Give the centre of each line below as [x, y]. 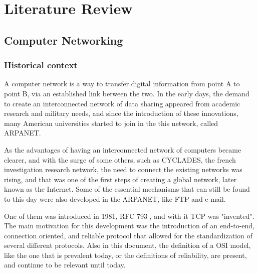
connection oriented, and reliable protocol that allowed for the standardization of [128, 235]
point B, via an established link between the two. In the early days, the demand [127, 93]
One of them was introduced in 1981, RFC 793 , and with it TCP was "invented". [129, 216]
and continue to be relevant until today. [65, 265]
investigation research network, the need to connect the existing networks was [123, 169]
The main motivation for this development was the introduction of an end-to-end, [129, 226]
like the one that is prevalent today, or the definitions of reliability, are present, [125, 255]
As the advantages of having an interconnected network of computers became [123, 149]
